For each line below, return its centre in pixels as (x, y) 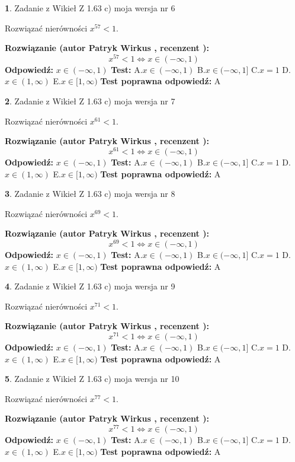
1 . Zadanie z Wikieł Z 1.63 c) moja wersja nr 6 (90, 8)
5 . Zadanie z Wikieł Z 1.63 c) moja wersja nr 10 (92, 379)
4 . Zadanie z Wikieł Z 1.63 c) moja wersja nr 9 (90, 286)
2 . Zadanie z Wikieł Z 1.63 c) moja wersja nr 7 (90, 101)
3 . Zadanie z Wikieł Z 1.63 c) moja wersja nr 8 (90, 194)
